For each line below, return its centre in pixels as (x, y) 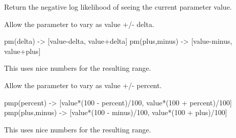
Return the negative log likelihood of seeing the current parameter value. (118, 7)
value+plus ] (22, 51)
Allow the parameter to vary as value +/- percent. (83, 85)
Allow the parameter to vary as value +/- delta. (79, 24)
